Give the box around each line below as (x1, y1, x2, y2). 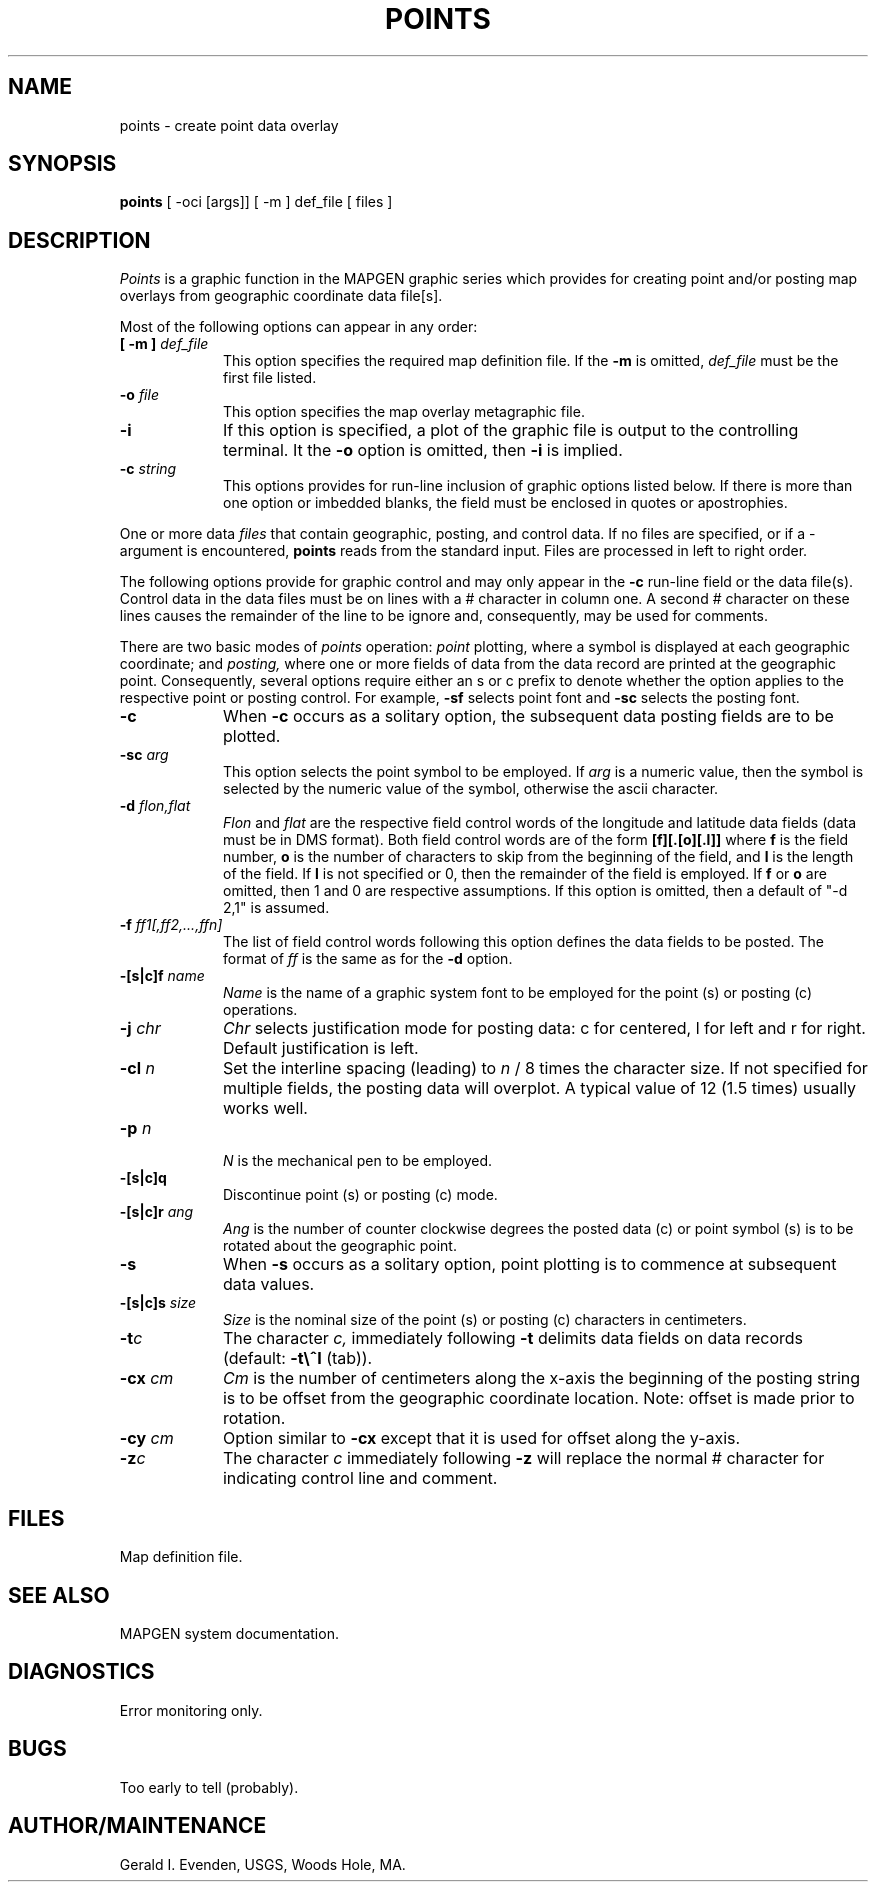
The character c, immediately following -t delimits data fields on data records (222, 1328, 803, 1349)
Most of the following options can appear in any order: (119, 318, 478, 336)
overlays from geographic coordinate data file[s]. (119, 287, 443, 305)
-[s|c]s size (119, 1294, 197, 1312)
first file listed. (223, 369, 317, 387)
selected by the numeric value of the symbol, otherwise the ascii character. (223, 780, 719, 798)
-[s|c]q (119, 1169, 167, 1187)
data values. (222, 1274, 315, 1295)
